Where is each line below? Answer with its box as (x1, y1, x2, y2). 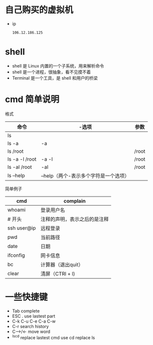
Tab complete (12, 308, 40, 313)
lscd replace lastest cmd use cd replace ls (12, 333, 95, 340)
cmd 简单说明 (5, 94, 60, 105)
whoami (7, 206, 26, 213)
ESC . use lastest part (12, 313, 55, 319)
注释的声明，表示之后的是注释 (40, 215, 109, 222)
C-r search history (12, 323, 49, 329)
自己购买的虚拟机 (5, 4, 74, 16)
